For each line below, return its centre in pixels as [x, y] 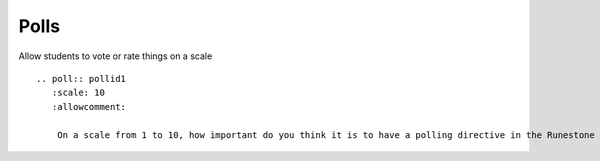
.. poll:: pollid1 [81, 78]
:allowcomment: [89, 106]
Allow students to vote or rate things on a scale [115, 56]
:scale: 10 [78, 93]
